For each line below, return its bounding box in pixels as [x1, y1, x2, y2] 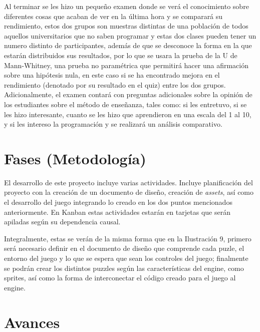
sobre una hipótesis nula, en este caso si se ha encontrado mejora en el [4, 70, 220, 80]
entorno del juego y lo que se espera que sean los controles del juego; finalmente [4, 253, 248, 263]
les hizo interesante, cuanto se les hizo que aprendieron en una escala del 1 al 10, [4, 109, 251, 119]
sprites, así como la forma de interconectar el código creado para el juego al [4, 272, 236, 283]
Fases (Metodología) [4, 148, 146, 168]
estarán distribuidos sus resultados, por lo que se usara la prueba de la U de [4, 50, 237, 60]
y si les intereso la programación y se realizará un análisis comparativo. [4, 119, 222, 129]
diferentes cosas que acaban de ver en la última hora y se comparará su [4, 11, 223, 21]
